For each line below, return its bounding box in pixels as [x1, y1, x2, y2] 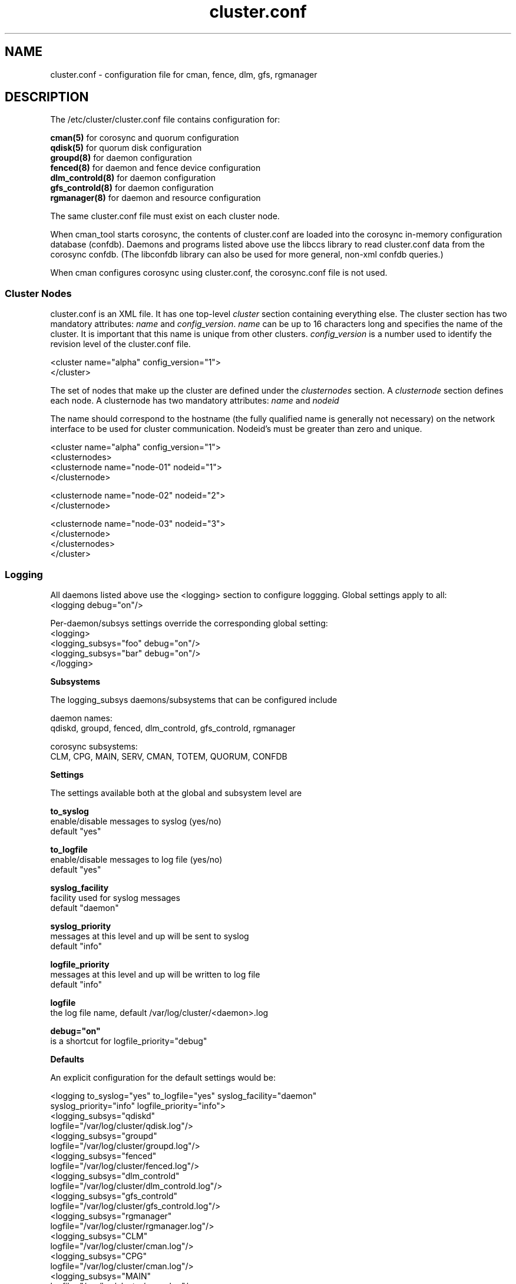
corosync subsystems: [50, 741, 138, 751]
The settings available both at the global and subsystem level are [50, 787, 302, 798]
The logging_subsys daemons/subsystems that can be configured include [50, 694, 338, 705]
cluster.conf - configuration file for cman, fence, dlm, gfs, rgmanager [50, 69, 317, 80]
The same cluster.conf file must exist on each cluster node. [50, 211, 280, 222]
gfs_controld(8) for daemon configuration [50, 183, 214, 193]
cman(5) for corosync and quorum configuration [50, 133, 239, 143]
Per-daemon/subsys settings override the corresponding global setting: [50, 618, 328, 628]
